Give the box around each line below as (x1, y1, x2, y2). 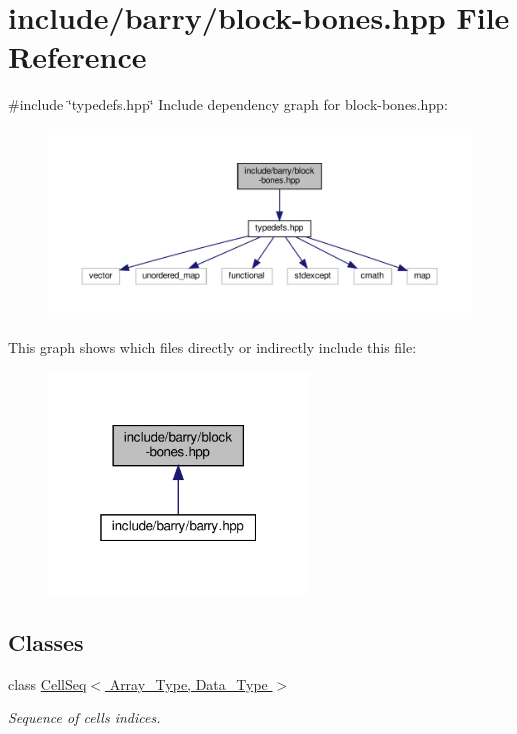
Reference (8, 36, 147, 77)
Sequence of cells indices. (8, 707, 161, 728)
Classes (8, 626, 84, 657)
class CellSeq (8, 673, 87, 694)
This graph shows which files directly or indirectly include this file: (8, 336, 417, 357)
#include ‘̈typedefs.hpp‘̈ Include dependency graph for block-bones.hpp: (8, 94, 448, 115)
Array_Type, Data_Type (109, 673, 268, 694)
